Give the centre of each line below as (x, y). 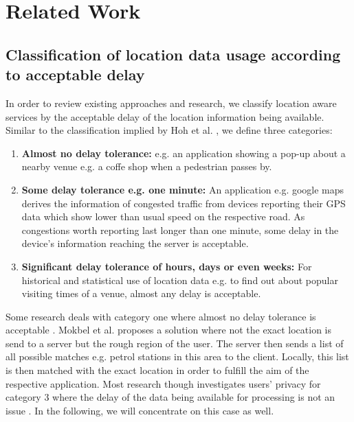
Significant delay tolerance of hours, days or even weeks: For (167, 266)
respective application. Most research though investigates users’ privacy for (163, 383)
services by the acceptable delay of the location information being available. (165, 116)
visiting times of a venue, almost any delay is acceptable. (141, 293)
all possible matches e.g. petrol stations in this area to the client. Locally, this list (177, 356)
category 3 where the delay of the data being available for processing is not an (170, 397)
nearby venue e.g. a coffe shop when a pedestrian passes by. (147, 166)
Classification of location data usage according (173, 54)
